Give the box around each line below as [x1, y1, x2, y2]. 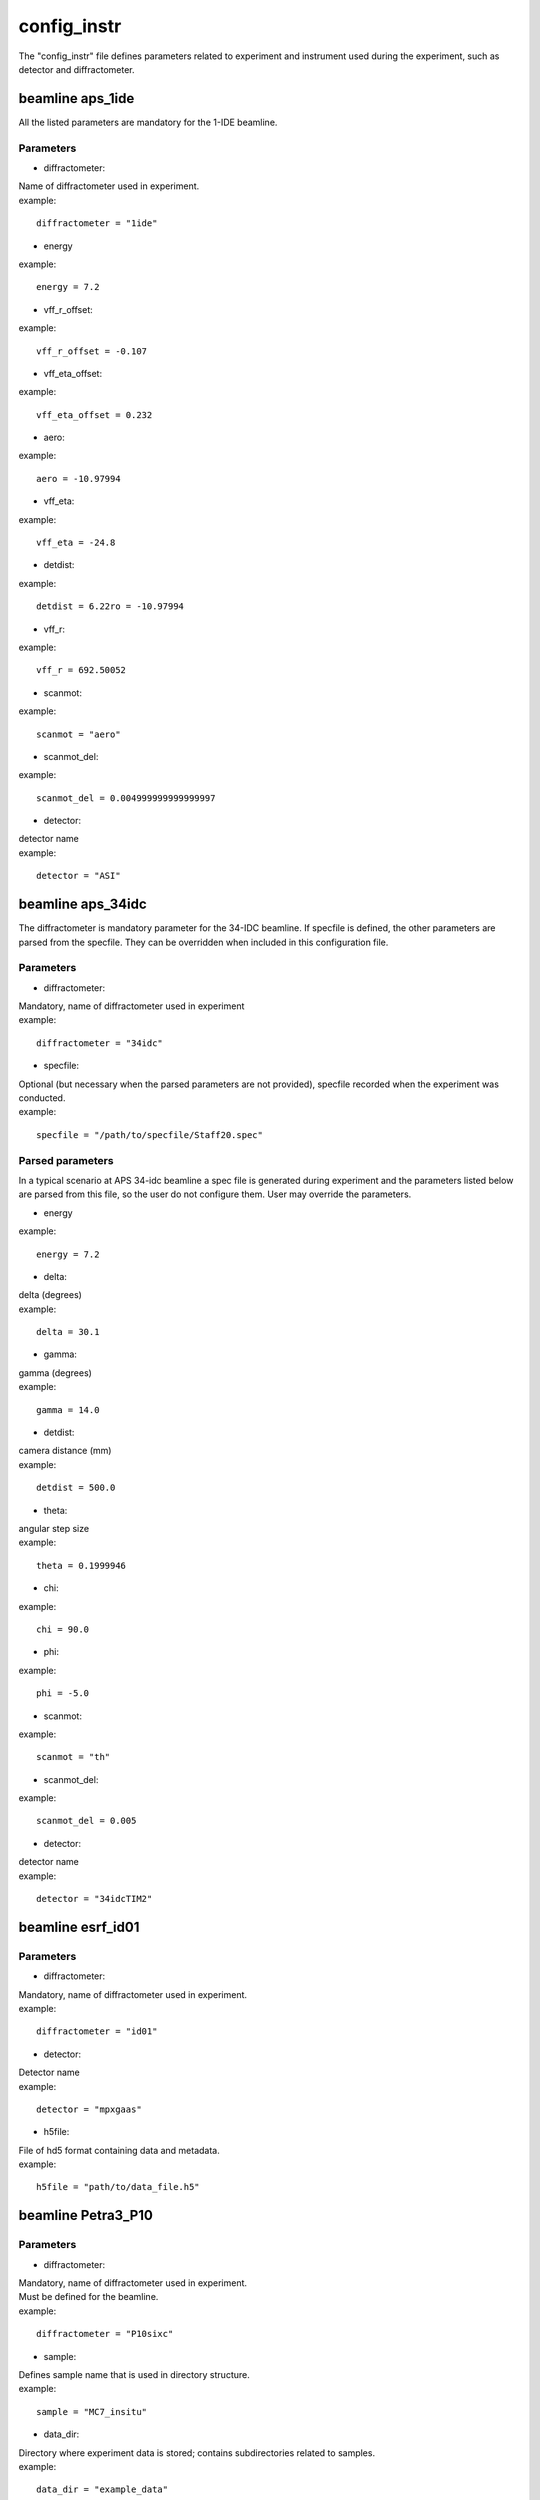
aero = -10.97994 [36, 473, 121, 484]
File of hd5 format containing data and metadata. [18, 2144, 220, 2156]
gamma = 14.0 [36, 1404, 100, 1415]
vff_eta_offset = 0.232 [36, 409, 153, 420]
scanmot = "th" [36, 1751, 111, 1763]
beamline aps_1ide [18, 90, 135, 107]
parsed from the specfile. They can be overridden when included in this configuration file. [18, 936, 389, 948]
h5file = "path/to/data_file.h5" [36, 2181, 200, 2193]
